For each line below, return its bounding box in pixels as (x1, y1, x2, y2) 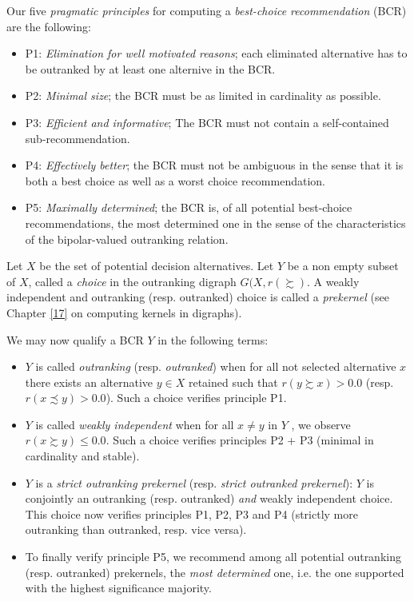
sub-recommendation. (25, 129, 130, 146)
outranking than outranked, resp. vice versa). (25, 521, 247, 538)
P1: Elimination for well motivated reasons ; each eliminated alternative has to (25, 45, 408, 62)
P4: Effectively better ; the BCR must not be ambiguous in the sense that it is (25, 157, 404, 173)
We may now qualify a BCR (6, 331, 144, 348)
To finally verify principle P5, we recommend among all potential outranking (25, 548, 401, 565)
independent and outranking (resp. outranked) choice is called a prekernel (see (6, 289, 389, 305)
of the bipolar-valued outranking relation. (25, 230, 229, 247)
